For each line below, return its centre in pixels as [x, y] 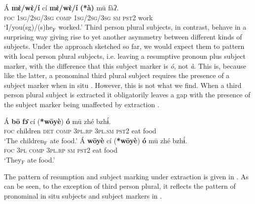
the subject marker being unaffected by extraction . [82, 104]
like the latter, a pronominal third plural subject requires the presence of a [117, 75]
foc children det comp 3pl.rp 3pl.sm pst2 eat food [80, 131]
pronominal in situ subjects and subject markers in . [83, 195]
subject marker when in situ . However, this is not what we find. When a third [123, 85]
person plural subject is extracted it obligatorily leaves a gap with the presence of [127, 95]
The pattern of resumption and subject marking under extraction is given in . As [126, 176]
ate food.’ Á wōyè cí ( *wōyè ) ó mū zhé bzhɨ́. [119, 140]
